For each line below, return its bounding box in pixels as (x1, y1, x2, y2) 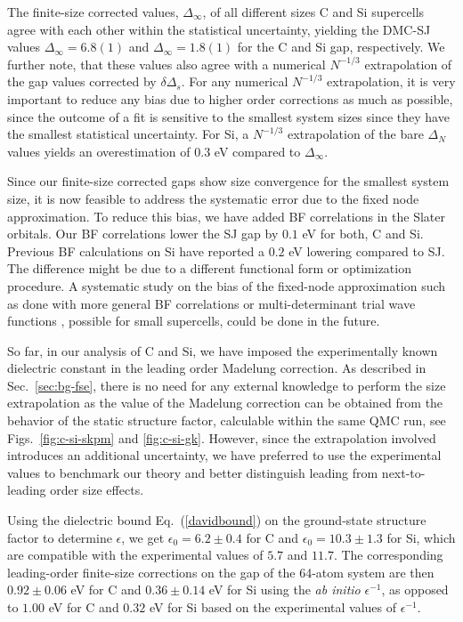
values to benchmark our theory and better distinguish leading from (7, 463, 378, 481)
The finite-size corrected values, (7, 3, 179, 20)
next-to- (381, 463, 426, 481)
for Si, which (386, 528, 456, 546)
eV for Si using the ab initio (208, 580, 361, 599)
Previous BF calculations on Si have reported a (7, 241, 265, 260)
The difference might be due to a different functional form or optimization (7, 259, 411, 278)
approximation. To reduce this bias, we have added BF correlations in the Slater (7, 206, 445, 225)
